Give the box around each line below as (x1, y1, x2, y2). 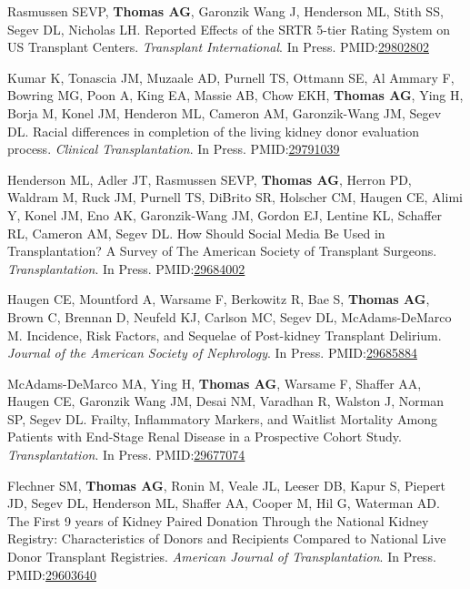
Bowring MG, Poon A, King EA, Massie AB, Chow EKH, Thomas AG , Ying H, (7, 86, 464, 105)
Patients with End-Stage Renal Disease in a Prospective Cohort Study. (7, 427, 402, 446)
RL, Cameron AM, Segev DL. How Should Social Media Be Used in (7, 223, 385, 242)
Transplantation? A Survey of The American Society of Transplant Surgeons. (7, 241, 437, 260)
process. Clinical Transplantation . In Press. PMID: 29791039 (7, 139, 340, 158)
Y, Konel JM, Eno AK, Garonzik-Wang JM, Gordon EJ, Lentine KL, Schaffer (7, 205, 443, 224)
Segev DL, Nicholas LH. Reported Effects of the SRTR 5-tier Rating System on (7, 19, 451, 38)
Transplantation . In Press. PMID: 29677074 (7, 445, 245, 464)
